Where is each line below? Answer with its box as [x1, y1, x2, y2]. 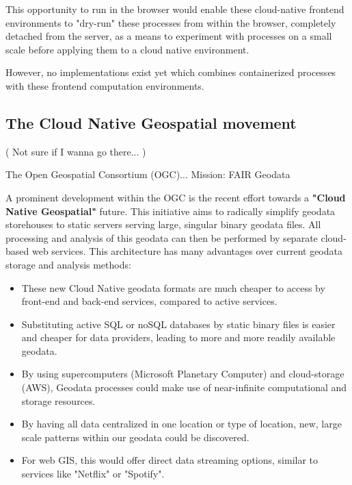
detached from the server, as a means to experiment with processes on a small [5, 29, 332, 43]
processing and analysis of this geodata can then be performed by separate [5, 230, 318, 245]
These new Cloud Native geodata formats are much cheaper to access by [21, 280, 325, 295]
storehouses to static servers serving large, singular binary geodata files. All [5, 217, 321, 232]
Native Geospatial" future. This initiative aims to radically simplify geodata [5, 203, 336, 218]
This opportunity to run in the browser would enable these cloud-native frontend [5, 2, 344, 16]
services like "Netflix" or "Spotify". [21, 467, 165, 481]
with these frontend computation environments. [5, 78, 204, 92]
